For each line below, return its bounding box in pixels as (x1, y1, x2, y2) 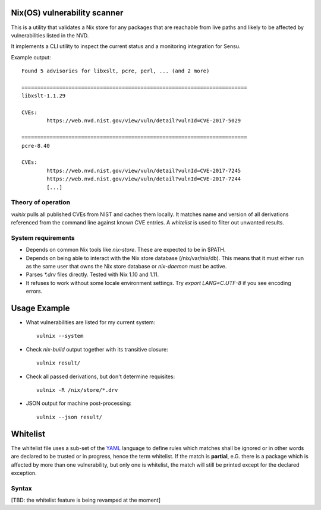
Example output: (11, 53, 51, 61)
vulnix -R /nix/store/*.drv (36, 387, 118, 394)
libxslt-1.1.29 (21, 93, 66, 99)
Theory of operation (11, 198, 71, 207)
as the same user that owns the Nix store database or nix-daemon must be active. (26, 263, 227, 270)
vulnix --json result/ (36, 413, 103, 420)
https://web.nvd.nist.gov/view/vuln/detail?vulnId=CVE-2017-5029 (46, 118, 241, 124)
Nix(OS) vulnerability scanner (11, 8, 124, 18)
